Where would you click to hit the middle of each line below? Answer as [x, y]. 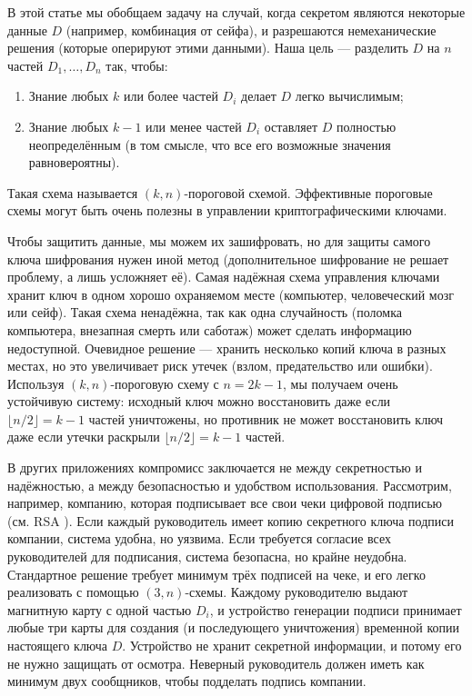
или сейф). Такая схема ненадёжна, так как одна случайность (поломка [205, 312]
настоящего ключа [58, 645]
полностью [366, 126]
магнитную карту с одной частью [100, 609]
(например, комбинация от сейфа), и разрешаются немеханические [251, 30]
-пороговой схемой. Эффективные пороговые [308, 192]
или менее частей [194, 126]
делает [259, 96]
